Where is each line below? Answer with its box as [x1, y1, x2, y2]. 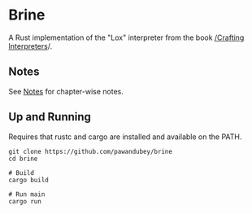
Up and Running [8, 110, 92, 124]
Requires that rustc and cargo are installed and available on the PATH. [8, 132, 242, 142]
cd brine [8, 155, 38, 163]
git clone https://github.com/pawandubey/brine [8, 147, 173, 155]
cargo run [8, 197, 42, 205]
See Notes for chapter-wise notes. [8, 86, 124, 96]
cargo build [8, 176, 49, 184]
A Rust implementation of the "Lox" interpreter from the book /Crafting [8, 33, 245, 42]
